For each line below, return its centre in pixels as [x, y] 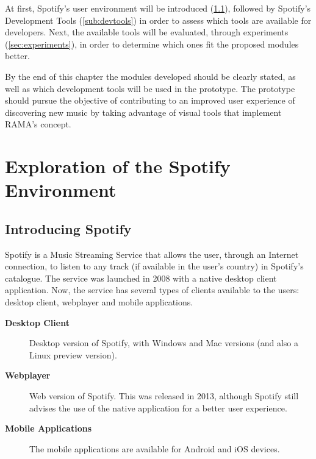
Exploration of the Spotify [118, 166]
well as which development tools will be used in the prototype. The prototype [150, 88]
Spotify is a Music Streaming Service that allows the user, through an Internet [152, 254]
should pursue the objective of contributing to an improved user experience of [150, 100]
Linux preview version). [73, 354]
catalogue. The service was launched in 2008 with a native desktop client [141, 278]
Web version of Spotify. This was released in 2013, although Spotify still [164, 396]
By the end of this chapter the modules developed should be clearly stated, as [150, 76]
